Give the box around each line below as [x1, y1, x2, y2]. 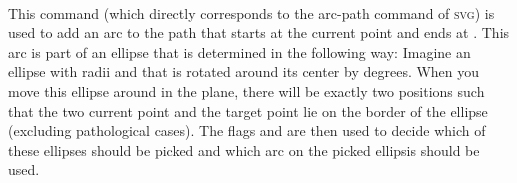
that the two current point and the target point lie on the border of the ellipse [8, 100, 488, 121]
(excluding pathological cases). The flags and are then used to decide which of [8, 120, 486, 141]
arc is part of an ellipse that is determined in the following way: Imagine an [8, 41, 471, 62]
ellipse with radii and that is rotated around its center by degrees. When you [8, 61, 480, 82]
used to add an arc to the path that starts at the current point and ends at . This [8, 22, 510, 43]
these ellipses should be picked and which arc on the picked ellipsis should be [8, 139, 480, 160]
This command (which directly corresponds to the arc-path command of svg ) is [8, 2, 495, 23]
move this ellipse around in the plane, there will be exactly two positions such [8, 80, 485, 101]
